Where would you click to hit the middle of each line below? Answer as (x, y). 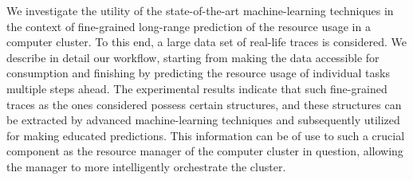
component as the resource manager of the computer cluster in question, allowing (205, 151)
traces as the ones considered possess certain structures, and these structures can (204, 104)
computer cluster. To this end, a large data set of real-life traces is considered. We (206, 42)
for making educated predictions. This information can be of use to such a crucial (206, 135)
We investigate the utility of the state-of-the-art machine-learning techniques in (200, 10)
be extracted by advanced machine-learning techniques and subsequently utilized (203, 120)
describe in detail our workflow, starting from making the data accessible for (193, 57)
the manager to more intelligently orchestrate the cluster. (146, 166)
